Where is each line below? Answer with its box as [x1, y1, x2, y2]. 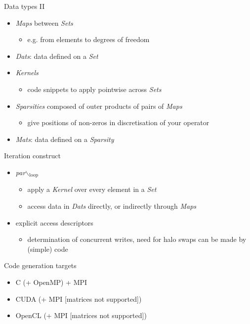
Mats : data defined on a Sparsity [15, 134, 114, 144]
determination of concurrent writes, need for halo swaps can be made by [27, 234, 247, 244]
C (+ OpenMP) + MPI [15, 277, 87, 287]
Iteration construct [4, 150, 61, 161]
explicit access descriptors [15, 217, 93, 228]
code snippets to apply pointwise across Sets [27, 84, 162, 94]
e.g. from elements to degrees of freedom [27, 34, 150, 45]
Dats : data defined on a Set [15, 50, 98, 61]
